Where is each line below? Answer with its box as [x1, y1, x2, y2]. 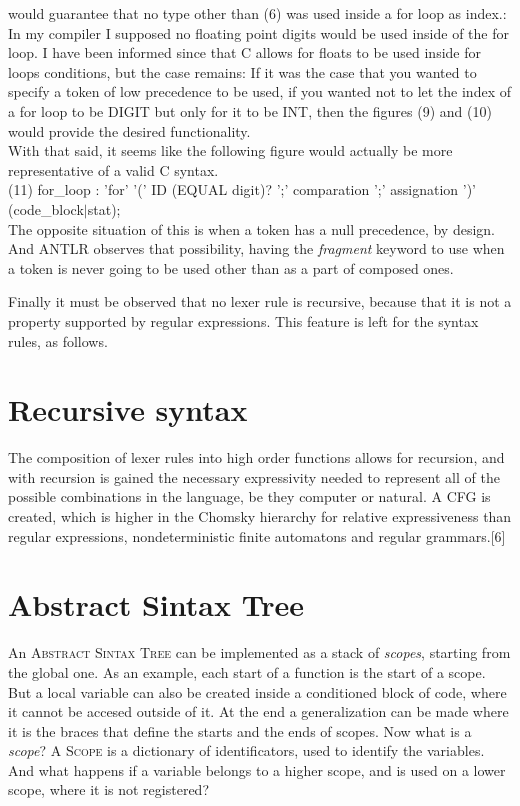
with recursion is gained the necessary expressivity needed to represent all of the [8, 466, 500, 487]
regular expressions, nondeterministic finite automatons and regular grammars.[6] [8, 525, 506, 546]
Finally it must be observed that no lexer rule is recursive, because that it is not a [8, 291, 512, 312]
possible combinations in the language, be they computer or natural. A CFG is [8, 486, 491, 507]
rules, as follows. [8, 330, 108, 351]
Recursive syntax [8, 389, 248, 430]
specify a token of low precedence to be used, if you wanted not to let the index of [8, 81, 511, 102]
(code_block [8, 198, 84, 219]
